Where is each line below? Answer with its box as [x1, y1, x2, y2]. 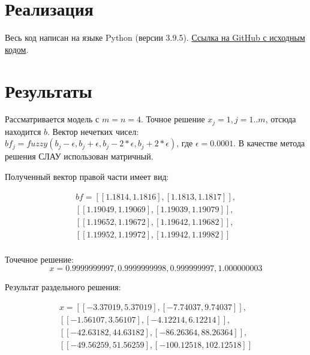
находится [5, 125, 41, 137]
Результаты [5, 78, 92, 103]
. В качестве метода [233, 137, 305, 149]
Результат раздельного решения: [5, 281, 121, 293]
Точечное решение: [5, 252, 74, 265]
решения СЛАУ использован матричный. [5, 150, 154, 163]
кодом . [5, 43, 29, 55]
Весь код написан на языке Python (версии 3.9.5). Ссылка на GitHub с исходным [5, 31, 305, 44]
